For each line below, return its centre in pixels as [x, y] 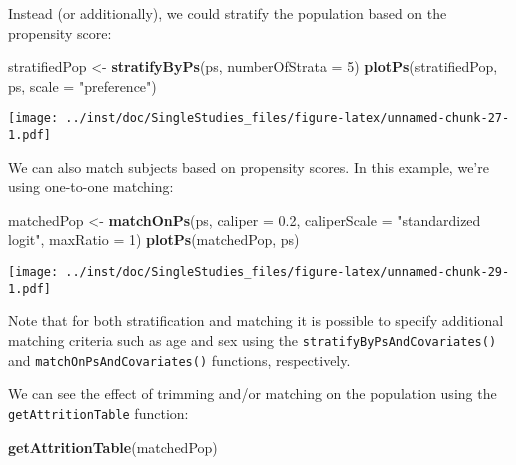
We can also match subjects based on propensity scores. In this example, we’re [248, 166]
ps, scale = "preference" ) [82, 85]
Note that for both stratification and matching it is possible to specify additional [256, 320]
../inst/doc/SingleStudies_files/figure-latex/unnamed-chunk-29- [287, 272]
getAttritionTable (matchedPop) [113, 446]
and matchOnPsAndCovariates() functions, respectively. [179, 359]
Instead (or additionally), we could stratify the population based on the [227, 13]
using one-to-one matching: [91, 186]
